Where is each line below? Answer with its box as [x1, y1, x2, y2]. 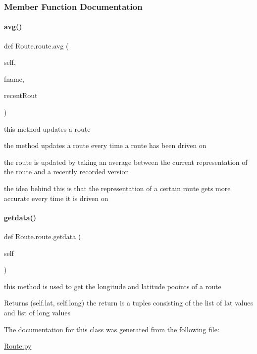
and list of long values [4, 307, 70, 317]
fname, [4, 73, 24, 84]
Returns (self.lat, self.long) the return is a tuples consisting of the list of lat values [4, 298, 254, 308]
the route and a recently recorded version [4, 166, 129, 177]
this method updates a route [4, 123, 91, 134]
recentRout [4, 90, 38, 101]
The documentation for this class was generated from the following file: [4, 324, 219, 334]
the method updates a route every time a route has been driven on [4, 140, 206, 151]
